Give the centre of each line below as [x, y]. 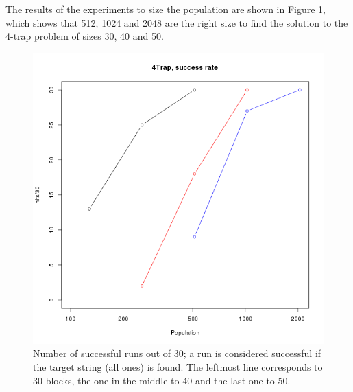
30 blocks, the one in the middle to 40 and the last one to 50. [162, 380]
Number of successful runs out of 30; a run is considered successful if [177, 353]
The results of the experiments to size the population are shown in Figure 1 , [166, 9]
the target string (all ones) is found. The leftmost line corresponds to [178, 366]
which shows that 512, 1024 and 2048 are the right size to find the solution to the [177, 22]
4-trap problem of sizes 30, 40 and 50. [85, 36]
